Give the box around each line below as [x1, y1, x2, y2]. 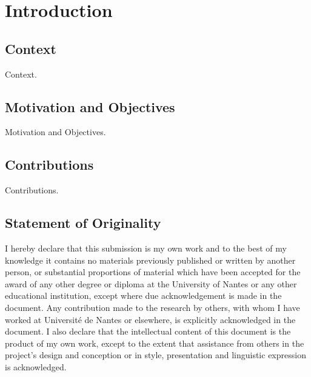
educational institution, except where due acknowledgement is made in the [5, 289, 282, 302]
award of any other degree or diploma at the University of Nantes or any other [5, 277, 297, 290]
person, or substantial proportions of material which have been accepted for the [5, 265, 301, 278]
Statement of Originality [5, 213, 161, 232]
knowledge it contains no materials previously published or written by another [5, 253, 296, 266]
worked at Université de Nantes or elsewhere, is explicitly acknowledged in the [5, 313, 296, 325]
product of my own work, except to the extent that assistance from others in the [5, 336, 304, 349]
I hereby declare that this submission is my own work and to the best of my [5, 241, 287, 254]
